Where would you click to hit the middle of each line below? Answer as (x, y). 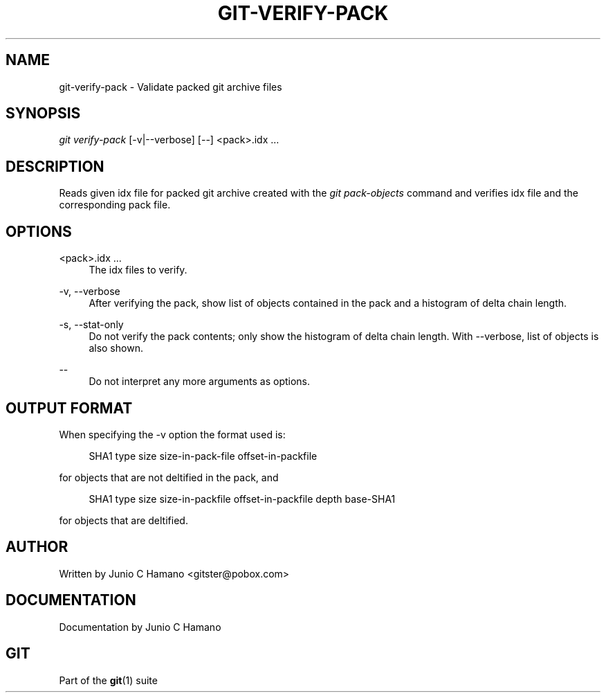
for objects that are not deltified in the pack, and (169, 477)
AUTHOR (37, 547)
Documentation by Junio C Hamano (140, 627)
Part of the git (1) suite (108, 680)
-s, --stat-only (91, 325)
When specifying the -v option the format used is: (172, 434)
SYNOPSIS (43, 114)
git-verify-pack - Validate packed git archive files (171, 87)
